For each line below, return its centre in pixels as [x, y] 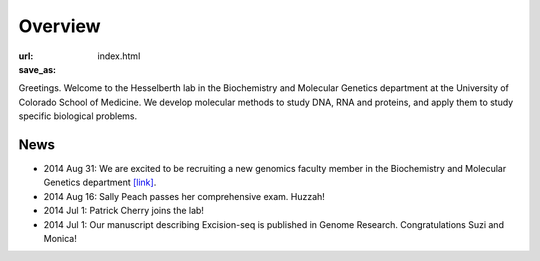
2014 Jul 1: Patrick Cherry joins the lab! [124, 211]
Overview [59, 26]
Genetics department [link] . [100, 182]
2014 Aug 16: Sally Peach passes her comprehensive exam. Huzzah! [184, 196]
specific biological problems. [78, 116]
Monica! [60, 238]
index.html [119, 56]
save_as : [37, 69]
